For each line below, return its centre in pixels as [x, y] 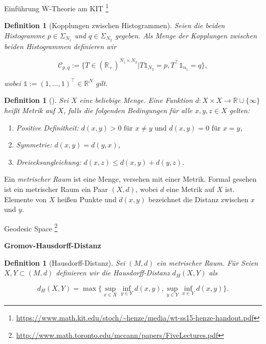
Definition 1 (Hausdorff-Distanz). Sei [65, 262]
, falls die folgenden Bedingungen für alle [128, 110]
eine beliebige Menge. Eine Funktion [136, 100]
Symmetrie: [34, 145]
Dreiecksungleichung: [49, 162]
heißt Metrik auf [30, 110]
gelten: [240, 110]
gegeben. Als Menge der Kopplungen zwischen [186, 35]
